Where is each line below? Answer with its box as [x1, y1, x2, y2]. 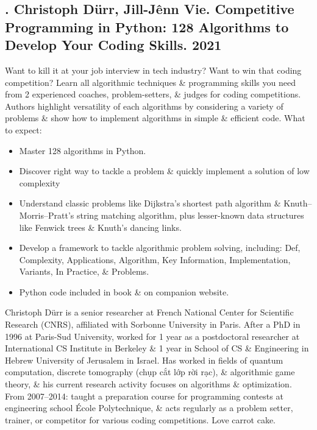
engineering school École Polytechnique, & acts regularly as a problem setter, [5, 401, 293, 414]
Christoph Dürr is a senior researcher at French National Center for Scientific [5, 306, 294, 319]
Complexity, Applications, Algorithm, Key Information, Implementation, [19, 253, 291, 266]
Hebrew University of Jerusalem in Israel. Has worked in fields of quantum [5, 353, 283, 366]
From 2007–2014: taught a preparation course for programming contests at [5, 389, 283, 402]
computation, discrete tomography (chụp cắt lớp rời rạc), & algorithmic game [5, 365, 295, 378]
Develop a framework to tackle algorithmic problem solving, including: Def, [19, 241, 301, 254]
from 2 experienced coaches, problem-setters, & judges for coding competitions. [5, 88, 301, 100]
